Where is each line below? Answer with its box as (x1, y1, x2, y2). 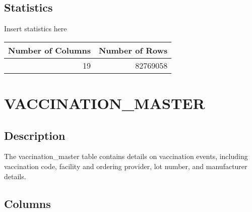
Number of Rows (98, 44, 168, 56)
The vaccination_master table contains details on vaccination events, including (4, 151, 248, 162)
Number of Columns (8, 44, 91, 56)
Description (4, 127, 66, 143)
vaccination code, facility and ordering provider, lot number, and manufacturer (4, 161, 247, 171)
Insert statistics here (4, 23, 67, 34)
